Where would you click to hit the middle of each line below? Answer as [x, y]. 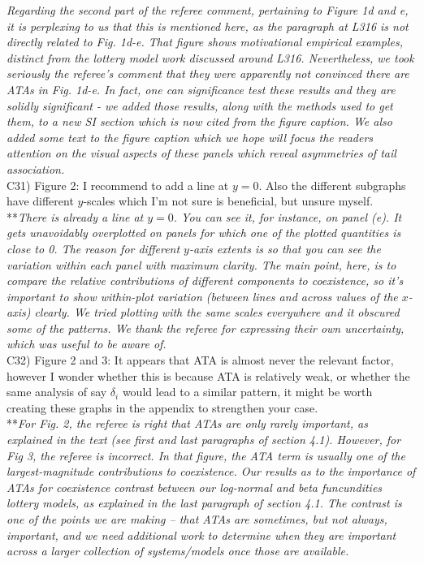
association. [36, 168]
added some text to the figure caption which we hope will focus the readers [190, 137]
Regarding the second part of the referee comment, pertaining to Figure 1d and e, [208, 10]
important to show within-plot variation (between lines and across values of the [202, 296]
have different [40, 201]
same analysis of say [57, 392]
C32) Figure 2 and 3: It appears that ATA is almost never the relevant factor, [200, 360]
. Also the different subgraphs [332, 185]
